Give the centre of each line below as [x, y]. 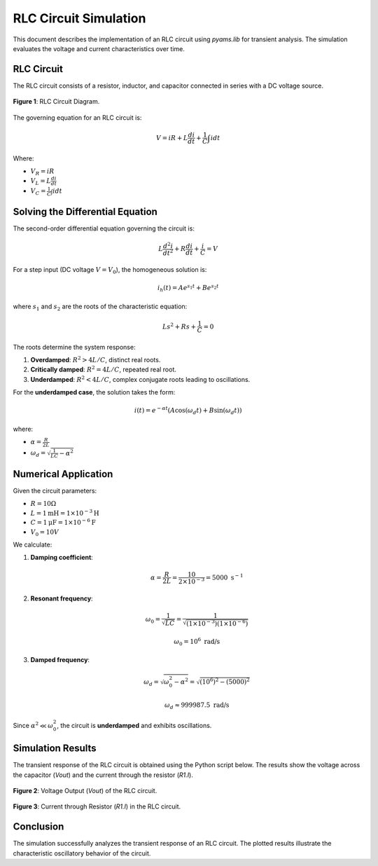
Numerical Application [63, 474]
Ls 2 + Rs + [179, 326]
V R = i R [42, 172]
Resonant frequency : [62, 598]
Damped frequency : [60, 660]
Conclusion [38, 827]
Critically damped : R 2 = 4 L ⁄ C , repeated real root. [103, 369]
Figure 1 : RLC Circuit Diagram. [56, 102]
